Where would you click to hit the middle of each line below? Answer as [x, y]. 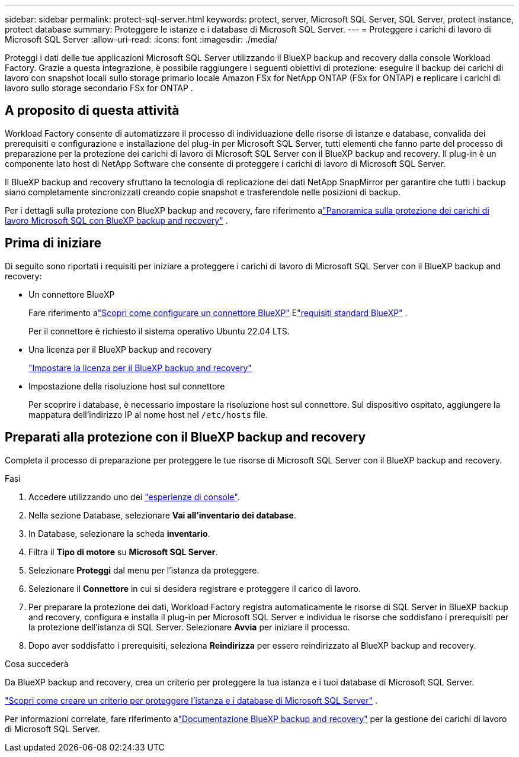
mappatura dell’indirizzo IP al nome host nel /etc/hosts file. [148, 414]
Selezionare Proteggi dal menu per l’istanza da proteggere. [144, 570]
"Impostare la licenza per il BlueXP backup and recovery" [140, 368]
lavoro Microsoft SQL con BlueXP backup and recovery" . [116, 220]
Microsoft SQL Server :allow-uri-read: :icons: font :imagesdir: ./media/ [141, 39]
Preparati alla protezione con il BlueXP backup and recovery [185, 437]
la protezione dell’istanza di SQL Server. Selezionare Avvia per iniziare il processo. [189, 627]
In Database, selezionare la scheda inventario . [119, 533]
